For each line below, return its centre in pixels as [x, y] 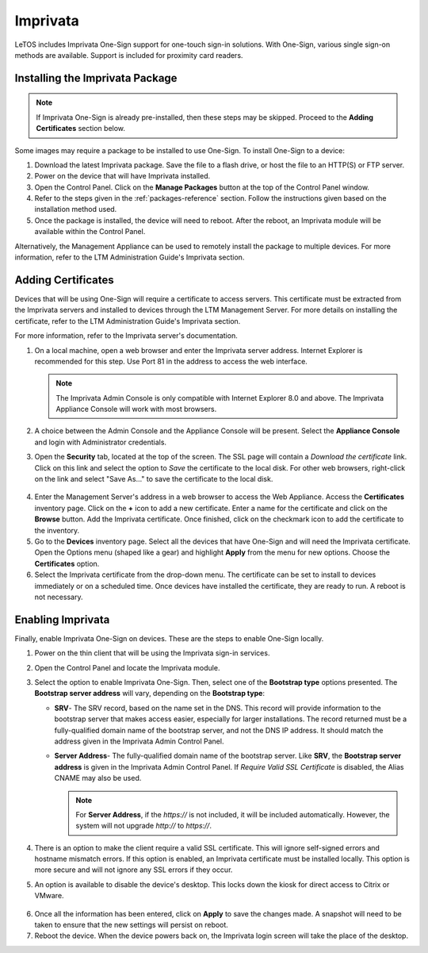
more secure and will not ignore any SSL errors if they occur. [134, 870]
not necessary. [59, 597]
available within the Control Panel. [90, 232]
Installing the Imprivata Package [96, 78]
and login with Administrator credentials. [100, 442]
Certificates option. [67, 563]
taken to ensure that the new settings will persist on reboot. [132, 925]
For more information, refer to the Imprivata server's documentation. [126, 336]
